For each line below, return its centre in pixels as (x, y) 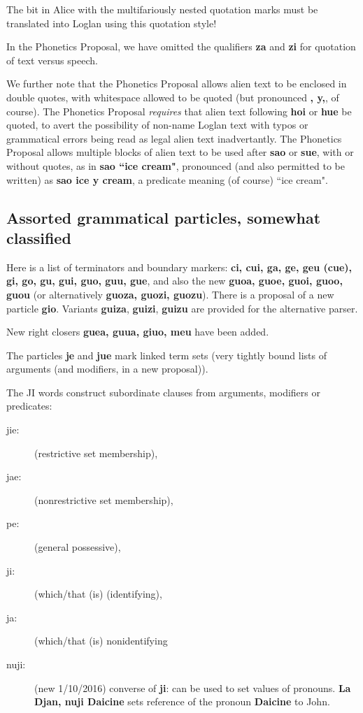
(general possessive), (78, 547)
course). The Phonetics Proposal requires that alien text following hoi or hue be (179, 111)
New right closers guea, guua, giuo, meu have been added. (138, 332)
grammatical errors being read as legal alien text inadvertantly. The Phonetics (174, 138)
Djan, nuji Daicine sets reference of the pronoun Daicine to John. (182, 701)
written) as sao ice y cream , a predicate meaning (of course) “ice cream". (167, 179)
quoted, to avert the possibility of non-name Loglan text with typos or (157, 125)
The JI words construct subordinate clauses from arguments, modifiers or (163, 392)
